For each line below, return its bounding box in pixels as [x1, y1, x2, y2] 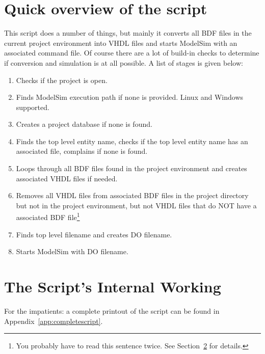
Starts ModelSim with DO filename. [16, 246, 128, 257]
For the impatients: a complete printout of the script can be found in [4, 306, 220, 316]
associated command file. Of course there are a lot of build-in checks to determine [4, 47, 259, 58]
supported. [16, 101, 49, 112]
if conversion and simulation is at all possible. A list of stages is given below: [4, 57, 243, 68]
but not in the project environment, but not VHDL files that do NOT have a [16, 200, 257, 210]
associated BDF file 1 [16, 210, 80, 223]
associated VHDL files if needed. [16, 173, 118, 183]
